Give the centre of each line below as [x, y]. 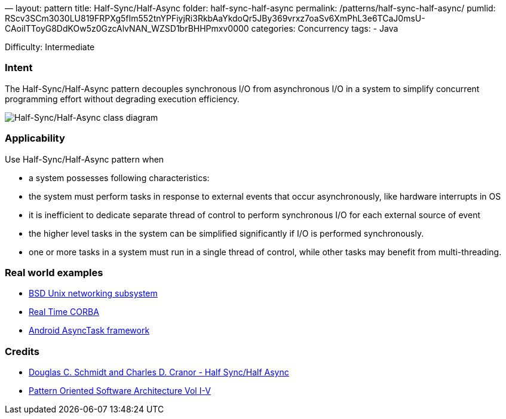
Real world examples [54, 272]
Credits [22, 351]
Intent [19, 68]
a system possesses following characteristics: [119, 178]
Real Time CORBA [64, 312]
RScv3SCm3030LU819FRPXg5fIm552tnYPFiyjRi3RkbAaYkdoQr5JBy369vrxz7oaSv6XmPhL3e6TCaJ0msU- [215, 18]
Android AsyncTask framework [89, 331]
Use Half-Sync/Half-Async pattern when [85, 159]
